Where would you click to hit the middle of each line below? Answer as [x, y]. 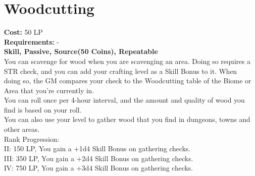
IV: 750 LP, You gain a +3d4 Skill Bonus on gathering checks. [99, 168]
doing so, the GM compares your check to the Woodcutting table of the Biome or [128, 81]
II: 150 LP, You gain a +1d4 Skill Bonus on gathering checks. [97, 148]
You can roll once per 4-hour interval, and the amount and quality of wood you [124, 100]
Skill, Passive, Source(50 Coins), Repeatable [81, 51]
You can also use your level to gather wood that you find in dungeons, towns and [127, 119]
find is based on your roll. [43, 109]
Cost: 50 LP [24, 32]
